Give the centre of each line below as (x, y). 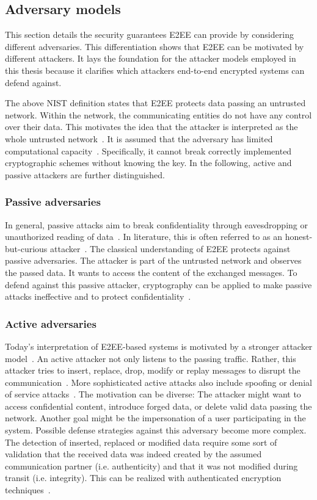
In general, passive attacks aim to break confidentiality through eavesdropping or (156, 224)
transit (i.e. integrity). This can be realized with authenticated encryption (143, 478)
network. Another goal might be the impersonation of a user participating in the (155, 418)
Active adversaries (51, 323)
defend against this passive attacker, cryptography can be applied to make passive (158, 284)
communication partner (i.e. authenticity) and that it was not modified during (151, 466)
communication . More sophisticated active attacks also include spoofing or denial (158, 382)
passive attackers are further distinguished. (85, 174)
